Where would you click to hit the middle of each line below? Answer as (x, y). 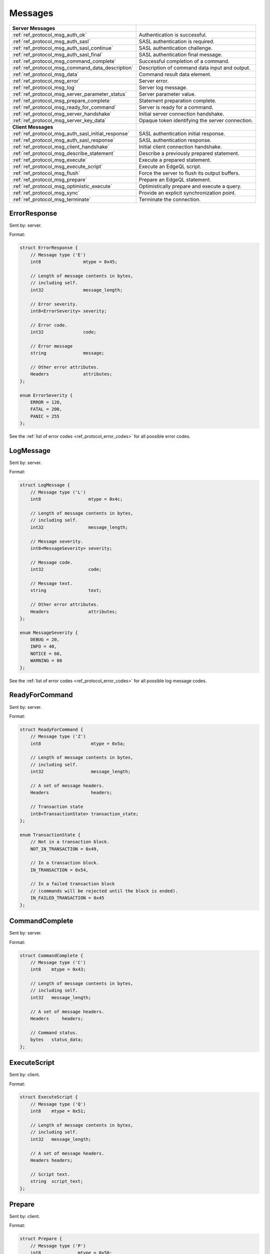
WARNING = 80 (46, 661)
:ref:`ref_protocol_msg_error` (46, 81)
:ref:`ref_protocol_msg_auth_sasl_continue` (63, 48)
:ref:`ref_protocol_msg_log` (44, 87)
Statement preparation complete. (178, 100)
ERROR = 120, (46, 402)
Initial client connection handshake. (180, 146)
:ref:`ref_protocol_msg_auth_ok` (49, 35)
